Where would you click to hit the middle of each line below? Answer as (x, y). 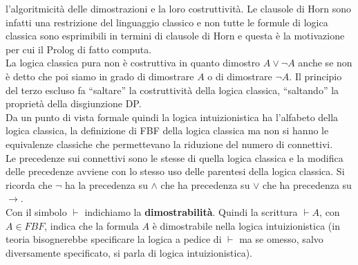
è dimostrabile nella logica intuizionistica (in (246, 225)
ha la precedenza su (106, 184)
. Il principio (315, 76)
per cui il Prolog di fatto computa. (79, 49)
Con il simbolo (36, 211)
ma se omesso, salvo (281, 239)
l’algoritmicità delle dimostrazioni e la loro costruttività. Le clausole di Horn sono (179, 8)
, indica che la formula (92, 225)
